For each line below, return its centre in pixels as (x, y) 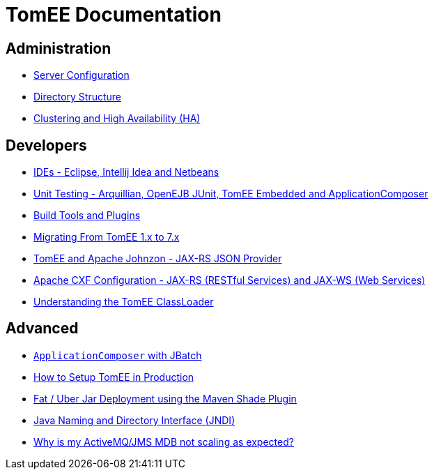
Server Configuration (82, 75)
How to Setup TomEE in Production (114, 377)
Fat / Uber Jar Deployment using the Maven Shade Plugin (165, 398)
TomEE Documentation (114, 15)
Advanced (42, 329)
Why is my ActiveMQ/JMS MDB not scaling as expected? (164, 442)
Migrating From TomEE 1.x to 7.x (107, 237)
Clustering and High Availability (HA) (117, 119)
